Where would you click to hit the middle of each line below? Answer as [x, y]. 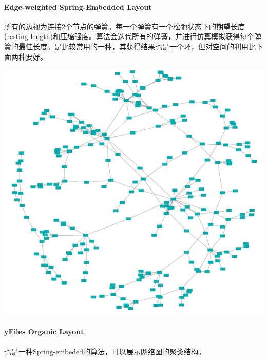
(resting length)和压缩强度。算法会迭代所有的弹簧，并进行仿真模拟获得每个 [129, 36]
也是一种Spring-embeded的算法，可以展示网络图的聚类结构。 [105, 351]
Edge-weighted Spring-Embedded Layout [78, 6]
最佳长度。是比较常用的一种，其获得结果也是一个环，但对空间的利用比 [137, 46]
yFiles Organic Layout [44, 331]
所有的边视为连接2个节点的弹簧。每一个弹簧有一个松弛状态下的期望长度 [125, 26]
